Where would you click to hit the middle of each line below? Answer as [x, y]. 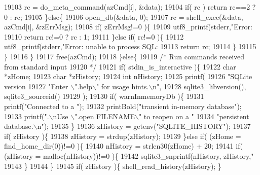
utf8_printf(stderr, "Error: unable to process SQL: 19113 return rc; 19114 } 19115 [130, 46]
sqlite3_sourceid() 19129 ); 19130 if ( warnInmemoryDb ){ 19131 [104, 96]
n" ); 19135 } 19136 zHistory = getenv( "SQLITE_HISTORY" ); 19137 [144, 126]
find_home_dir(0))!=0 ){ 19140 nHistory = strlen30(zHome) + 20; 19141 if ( [123, 146]
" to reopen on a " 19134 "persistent [194, 116]
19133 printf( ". [27, 116]
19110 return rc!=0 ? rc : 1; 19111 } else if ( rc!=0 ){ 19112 [94, 36]
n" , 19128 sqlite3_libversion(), [199, 86]
